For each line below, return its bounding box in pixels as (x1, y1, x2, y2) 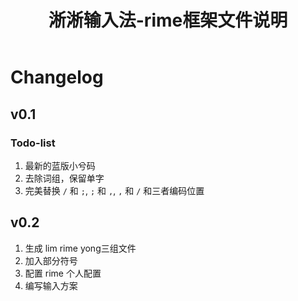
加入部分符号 (24, 254, 78, 266)
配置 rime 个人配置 (24, 267, 102, 279)
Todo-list (10, 136, 56, 150)
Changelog (10, 66, 104, 89)
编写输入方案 (24, 279, 78, 291)
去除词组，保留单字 (24, 172, 105, 184)
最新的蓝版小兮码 (24, 159, 96, 171)
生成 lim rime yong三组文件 (24, 242, 137, 254)
